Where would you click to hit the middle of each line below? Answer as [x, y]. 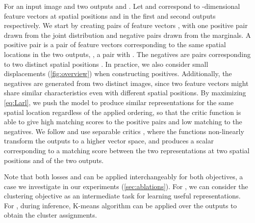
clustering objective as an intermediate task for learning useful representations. [122, 196]
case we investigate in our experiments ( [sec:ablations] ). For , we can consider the [126, 186]
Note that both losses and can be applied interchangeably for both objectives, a [124, 177]
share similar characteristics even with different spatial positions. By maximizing [125, 93]
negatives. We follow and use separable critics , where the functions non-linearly [124, 131]
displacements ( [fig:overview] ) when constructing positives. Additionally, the [118, 73]
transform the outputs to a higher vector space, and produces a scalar [109, 141]
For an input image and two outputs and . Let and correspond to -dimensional [122, 6]
